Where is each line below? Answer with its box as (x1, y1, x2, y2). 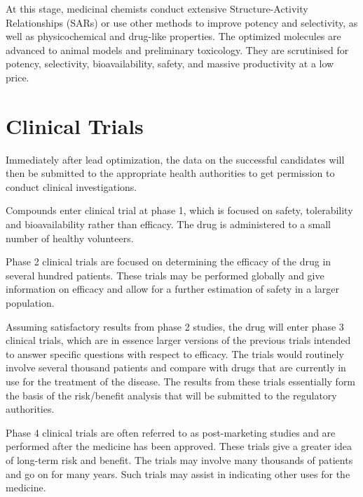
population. (6, 296, 55, 310)
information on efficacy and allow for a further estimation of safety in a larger (6, 281, 340, 296)
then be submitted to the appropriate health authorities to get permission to (6, 166, 335, 180)
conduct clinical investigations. (6, 179, 137, 194)
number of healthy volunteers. (6, 230, 134, 245)
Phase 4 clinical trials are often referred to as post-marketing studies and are (6, 425, 336, 439)
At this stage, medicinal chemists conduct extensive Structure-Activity (6, 1, 308, 15)
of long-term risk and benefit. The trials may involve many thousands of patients (6, 452, 353, 467)
